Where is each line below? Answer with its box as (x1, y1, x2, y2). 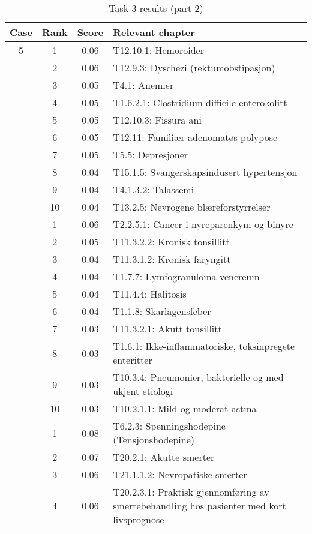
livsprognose (113, 512, 164, 526)
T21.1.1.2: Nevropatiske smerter (113, 467, 247, 481)
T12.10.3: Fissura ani (113, 113, 202, 127)
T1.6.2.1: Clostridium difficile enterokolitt (113, 95, 287, 109)
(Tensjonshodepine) (113, 433, 195, 446)
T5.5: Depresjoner (113, 148, 188, 161)
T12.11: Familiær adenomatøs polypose (113, 130, 278, 144)
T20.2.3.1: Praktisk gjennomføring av (113, 485, 269, 499)
